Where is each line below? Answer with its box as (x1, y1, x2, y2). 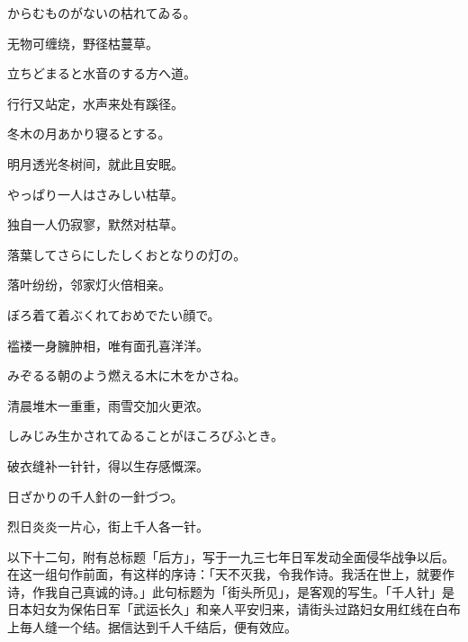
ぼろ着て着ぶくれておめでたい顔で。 (7, 305, 220, 324)
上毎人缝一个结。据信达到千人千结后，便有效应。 (7, 618, 297, 637)
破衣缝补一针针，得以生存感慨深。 (7, 456, 209, 475)
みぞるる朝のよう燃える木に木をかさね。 (7, 366, 247, 385)
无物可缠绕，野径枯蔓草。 (7, 33, 158, 52)
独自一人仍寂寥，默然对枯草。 (7, 215, 184, 234)
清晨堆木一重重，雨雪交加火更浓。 (7, 396, 209, 415)
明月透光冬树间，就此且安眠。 (7, 154, 184, 173)
